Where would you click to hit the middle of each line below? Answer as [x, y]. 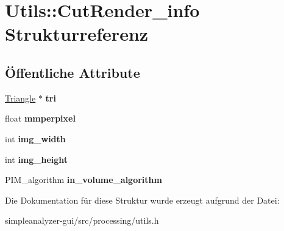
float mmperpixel [40, 118]
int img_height [37, 159]
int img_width [35, 138]
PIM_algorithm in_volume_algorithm [83, 180]
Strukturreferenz [77, 34]
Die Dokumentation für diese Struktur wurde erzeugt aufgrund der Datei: [142, 200]
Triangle [20, 98]
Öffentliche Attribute [73, 72]
